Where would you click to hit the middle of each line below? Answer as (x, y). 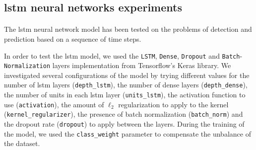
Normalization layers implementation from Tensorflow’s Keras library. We (118, 65)
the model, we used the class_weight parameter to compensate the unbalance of (128, 133)
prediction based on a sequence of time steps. (73, 38)
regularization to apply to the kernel (173, 104)
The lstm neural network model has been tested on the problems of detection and (128, 29)
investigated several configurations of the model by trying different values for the (127, 75)
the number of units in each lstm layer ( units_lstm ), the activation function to (125, 95)
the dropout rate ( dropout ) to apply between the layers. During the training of (124, 124)
